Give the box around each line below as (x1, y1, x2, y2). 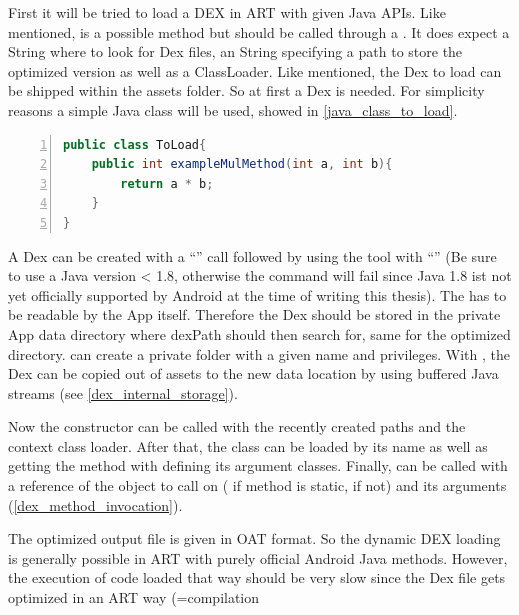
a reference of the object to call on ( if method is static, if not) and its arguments (8, 475, 507, 496)
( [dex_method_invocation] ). (8, 494, 183, 515)
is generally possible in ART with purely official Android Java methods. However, (8, 547, 508, 568)
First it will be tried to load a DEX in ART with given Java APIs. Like (8, 2, 446, 22)
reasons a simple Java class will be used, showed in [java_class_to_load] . (8, 99, 458, 120)
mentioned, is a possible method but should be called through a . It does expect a (8, 21, 510, 42)
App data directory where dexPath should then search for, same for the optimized (8, 323, 511, 344)
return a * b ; (120, 176, 214, 191)
